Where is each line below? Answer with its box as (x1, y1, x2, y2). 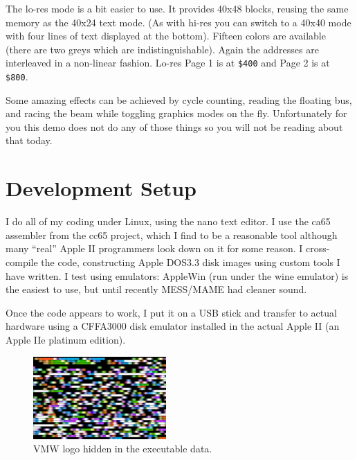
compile (6, 254, 38, 269)
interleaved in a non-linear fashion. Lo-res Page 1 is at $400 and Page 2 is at (6, 55, 330, 70)
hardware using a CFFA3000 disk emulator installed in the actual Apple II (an (6, 319, 340, 333)
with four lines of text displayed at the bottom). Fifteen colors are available (6, 28, 326, 43)
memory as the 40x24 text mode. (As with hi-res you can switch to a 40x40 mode (6, 15, 351, 29)
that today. (6, 133, 53, 148)
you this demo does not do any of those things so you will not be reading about (6, 119, 343, 134)
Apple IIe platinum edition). (6, 332, 126, 346)
